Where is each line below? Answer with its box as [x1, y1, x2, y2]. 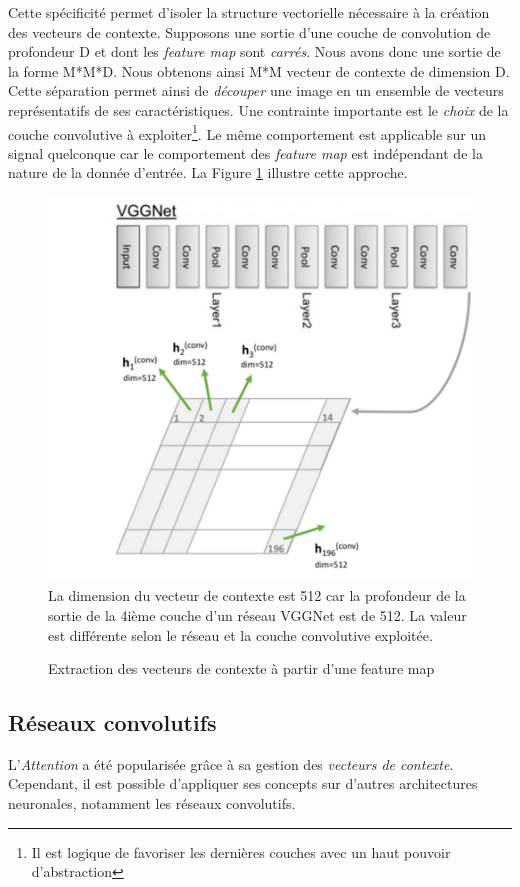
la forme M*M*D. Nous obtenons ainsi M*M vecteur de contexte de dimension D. [8, 60, 510, 81]
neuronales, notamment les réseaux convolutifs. [8, 793, 296, 814]
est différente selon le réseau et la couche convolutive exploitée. [48, 624, 433, 645]
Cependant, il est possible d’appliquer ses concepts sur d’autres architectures [8, 773, 478, 794]
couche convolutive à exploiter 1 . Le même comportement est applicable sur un [8, 120, 486, 144]
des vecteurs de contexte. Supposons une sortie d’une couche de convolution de [8, 21, 491, 42]
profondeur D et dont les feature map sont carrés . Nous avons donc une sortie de [8, 41, 501, 62]
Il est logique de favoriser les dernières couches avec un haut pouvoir [31, 841, 451, 862]
